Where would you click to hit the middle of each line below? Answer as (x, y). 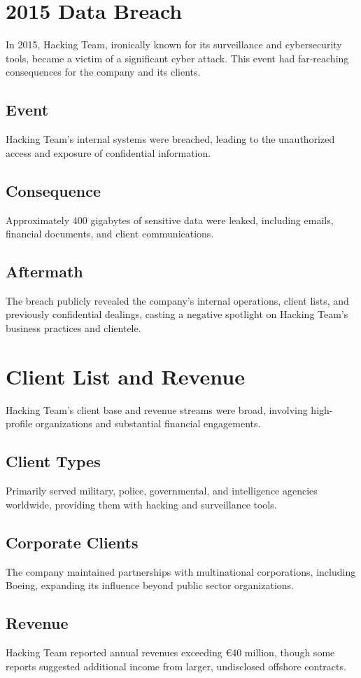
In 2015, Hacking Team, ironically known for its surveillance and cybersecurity (174, 44)
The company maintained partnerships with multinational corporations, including (181, 571)
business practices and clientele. (73, 328)
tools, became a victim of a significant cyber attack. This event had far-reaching (177, 58)
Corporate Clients (72, 542)
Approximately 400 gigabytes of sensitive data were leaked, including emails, (170, 220)
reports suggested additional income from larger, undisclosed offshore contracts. (176, 666)
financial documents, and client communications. (110, 234)
